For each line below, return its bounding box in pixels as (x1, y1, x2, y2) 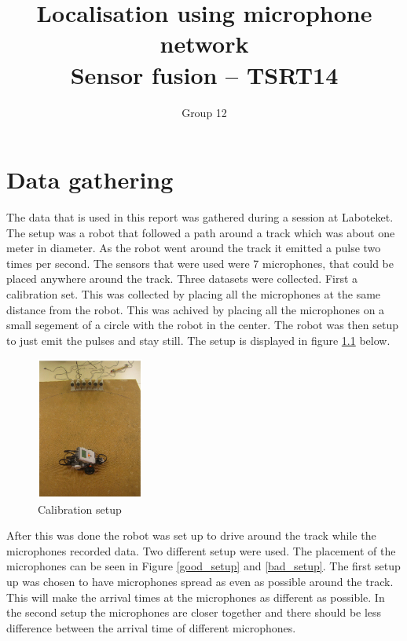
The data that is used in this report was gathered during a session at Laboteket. (6, 209, 394, 225)
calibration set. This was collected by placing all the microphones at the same (6, 286, 381, 302)
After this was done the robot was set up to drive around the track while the (6, 527, 376, 544)
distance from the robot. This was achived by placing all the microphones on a (6, 301, 385, 317)
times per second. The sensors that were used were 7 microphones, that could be (6, 255, 394, 271)
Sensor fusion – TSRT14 (70, 58, 339, 90)
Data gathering (6, 163, 174, 196)
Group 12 (181, 104, 227, 120)
